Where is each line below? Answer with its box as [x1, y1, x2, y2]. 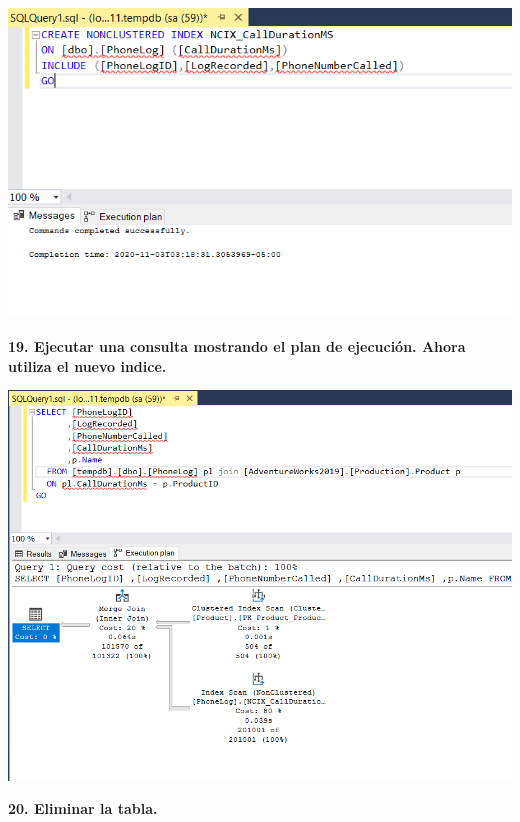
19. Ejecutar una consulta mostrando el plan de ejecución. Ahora [8, 335, 466, 356]
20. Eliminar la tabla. [8, 798, 158, 819]
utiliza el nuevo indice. [8, 355, 167, 376]
